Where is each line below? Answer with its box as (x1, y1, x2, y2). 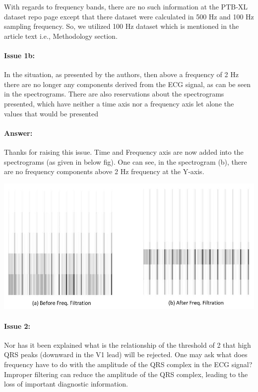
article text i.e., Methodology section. (4, 30, 118, 41)
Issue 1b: (4, 50, 35, 60)
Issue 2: (4, 320, 31, 331)
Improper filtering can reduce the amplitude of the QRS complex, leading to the (4, 369, 248, 379)
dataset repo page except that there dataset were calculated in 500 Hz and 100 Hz (4, 11, 254, 21)
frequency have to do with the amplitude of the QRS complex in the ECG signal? (4, 359, 253, 370)
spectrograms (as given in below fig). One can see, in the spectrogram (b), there (4, 156, 247, 167)
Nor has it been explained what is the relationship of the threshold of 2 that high (4, 339, 251, 350)
